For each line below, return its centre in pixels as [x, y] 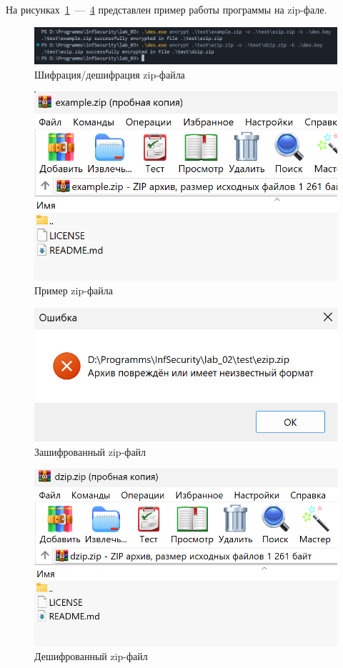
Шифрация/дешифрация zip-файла [110, 74]
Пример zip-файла [74, 290]
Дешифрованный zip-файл [91, 656]
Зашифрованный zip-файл [90, 451]
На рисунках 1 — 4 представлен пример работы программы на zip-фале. [166, 9]
